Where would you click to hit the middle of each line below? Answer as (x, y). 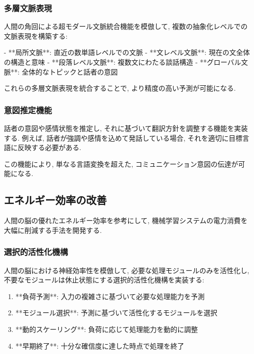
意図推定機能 (28, 110)
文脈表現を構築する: (36, 36)
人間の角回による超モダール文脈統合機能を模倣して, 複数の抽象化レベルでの (126, 26)
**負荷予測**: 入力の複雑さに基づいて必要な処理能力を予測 (110, 296)
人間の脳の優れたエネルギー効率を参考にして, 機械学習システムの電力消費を (126, 220)
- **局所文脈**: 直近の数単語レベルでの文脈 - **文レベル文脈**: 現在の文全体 (127, 52)
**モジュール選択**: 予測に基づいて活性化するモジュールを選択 (116, 313)
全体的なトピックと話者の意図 (70, 71)
